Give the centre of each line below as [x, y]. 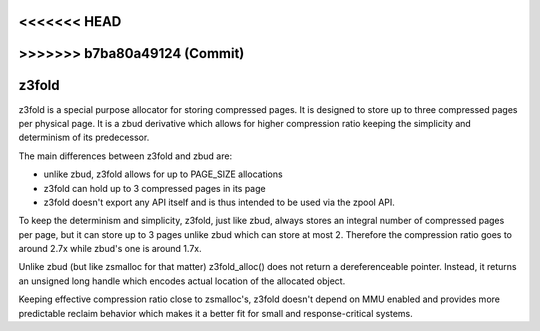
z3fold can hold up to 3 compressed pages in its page [154, 188]
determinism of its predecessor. [84, 137]
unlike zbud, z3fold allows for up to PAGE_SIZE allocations [163, 174]
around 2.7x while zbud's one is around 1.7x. [110, 249]
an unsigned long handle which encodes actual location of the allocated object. [182, 281]
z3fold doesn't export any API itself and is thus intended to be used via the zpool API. [219, 202]
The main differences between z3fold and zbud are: [125, 156]
